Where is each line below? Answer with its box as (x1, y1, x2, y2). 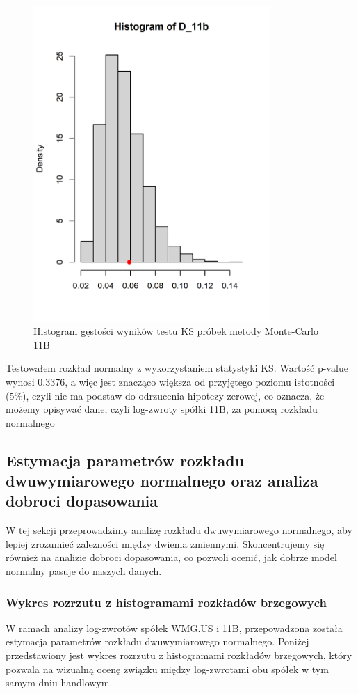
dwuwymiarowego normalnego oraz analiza (6, 470, 318, 491)
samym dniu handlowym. (6, 675, 113, 690)
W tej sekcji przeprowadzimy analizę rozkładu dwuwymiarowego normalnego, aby (6, 523, 352, 537)
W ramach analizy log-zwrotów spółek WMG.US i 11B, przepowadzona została (6, 620, 343, 635)
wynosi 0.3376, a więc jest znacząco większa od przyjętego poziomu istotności (6, 374, 335, 388)
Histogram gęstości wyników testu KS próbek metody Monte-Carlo (33, 324, 318, 338)
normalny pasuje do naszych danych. (6, 564, 162, 578)
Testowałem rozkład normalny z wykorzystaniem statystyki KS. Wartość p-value (6, 361, 348, 375)
